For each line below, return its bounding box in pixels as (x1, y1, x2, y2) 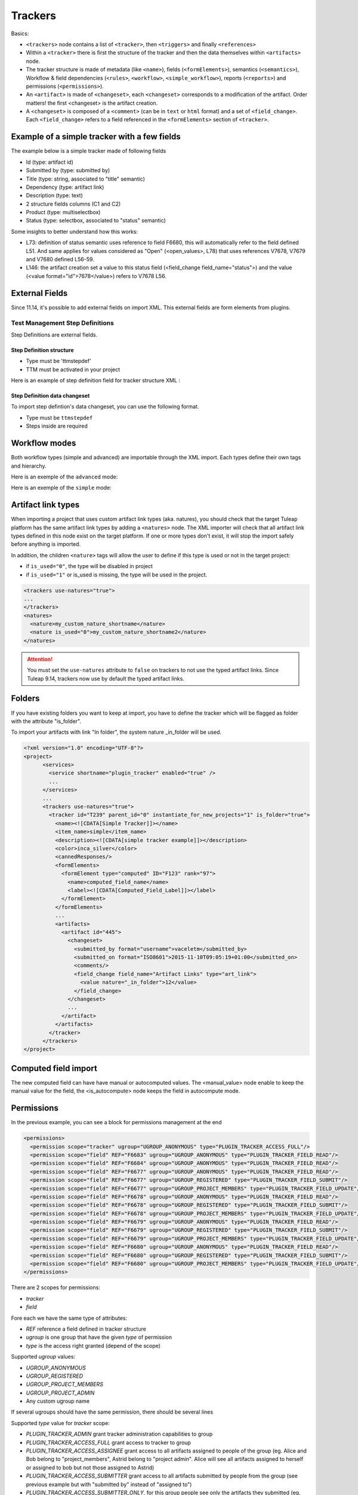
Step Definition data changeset (11, 392, 90, 399)
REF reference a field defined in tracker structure (26, 1325, 146, 1332)
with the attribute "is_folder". (11, 718, 82, 725)
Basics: (11, 30, 29, 37)
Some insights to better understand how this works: (11, 228, 138, 235)
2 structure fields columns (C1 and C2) (26, 200, 121, 208)
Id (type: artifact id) (26, 158, 74, 166)
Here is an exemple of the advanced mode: (11, 473, 118, 480)
